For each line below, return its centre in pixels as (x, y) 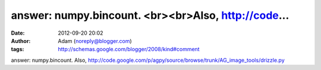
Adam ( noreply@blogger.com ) (95, 41)
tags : (18, 49)
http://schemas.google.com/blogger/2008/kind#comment (129, 49)
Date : (18, 33)
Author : (21, 41)
